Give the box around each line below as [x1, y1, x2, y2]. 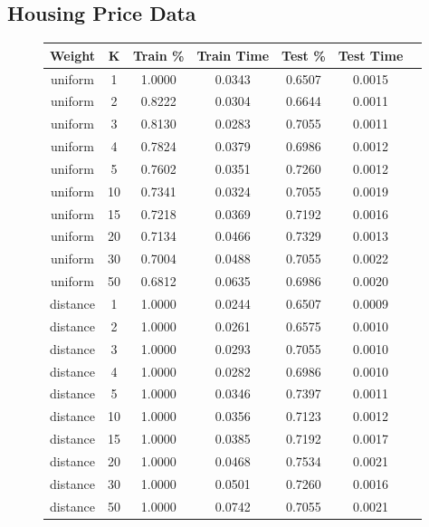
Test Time [338, 45, 404, 64]
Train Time [196, 45, 270, 64]
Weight [50, 45, 95, 64]
